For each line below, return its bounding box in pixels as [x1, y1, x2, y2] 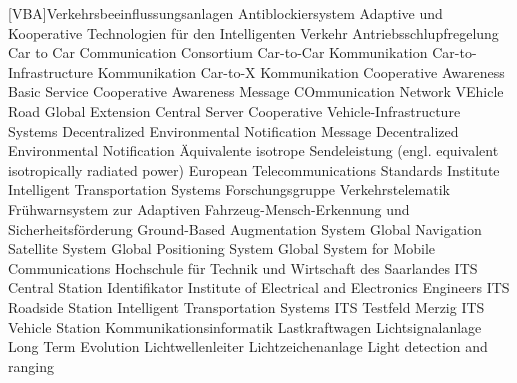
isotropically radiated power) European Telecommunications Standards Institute [8, 159, 500, 180]
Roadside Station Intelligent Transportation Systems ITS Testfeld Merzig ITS [8, 296, 485, 317]
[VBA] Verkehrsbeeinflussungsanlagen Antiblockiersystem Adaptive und [8, 3, 443, 23]
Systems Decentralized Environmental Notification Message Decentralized [8, 120, 459, 141]
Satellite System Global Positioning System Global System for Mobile [8, 238, 436, 259]
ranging [8, 355, 54, 376]
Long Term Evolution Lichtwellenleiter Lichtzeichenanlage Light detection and [8, 336, 488, 357]
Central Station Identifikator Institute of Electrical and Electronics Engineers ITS [8, 277, 510, 298]
